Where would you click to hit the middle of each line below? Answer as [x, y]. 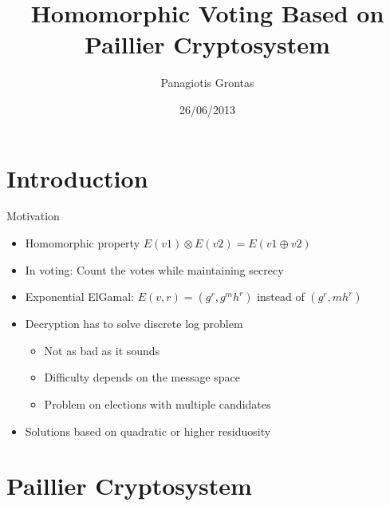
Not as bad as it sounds [102, 350]
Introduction [77, 178]
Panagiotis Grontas [207, 83]
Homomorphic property [83, 243]
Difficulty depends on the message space [142, 377]
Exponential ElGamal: [80, 296]
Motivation [33, 216]
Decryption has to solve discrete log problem [134, 324]
